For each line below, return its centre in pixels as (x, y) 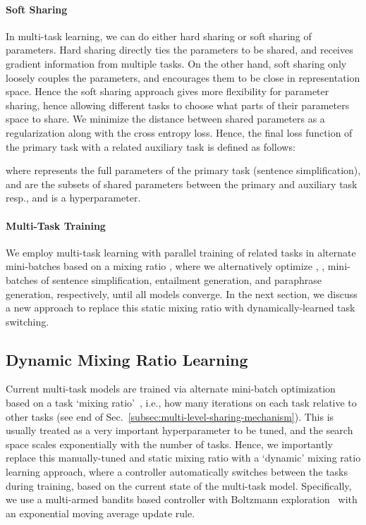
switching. (28, 321)
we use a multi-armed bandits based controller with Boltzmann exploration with (182, 499)
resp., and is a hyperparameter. (73, 198)
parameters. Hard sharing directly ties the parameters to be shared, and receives (179, 50)
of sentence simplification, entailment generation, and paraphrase (182, 279)
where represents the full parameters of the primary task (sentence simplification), (183, 170)
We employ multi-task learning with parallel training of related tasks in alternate (181, 252)
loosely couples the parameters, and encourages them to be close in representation (183, 77)
